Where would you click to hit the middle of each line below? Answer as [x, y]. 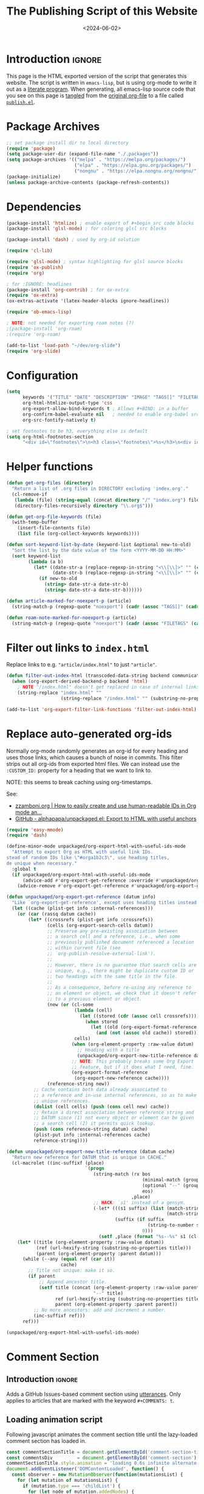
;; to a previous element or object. [95, 999]
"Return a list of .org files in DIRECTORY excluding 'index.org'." [100, 489]
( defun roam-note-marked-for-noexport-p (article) [72, 618]
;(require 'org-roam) [34, 334]
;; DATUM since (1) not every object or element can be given [114, 1118]
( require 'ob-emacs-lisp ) [39, 312]
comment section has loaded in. [46, 1441]
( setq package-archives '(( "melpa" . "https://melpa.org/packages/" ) [96, 160]
